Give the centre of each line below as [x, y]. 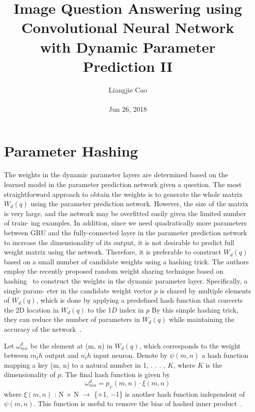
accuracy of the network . [43, 329]
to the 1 [99, 309]
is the [214, 364]
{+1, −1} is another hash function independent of [170, 394]
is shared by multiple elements [205, 290]
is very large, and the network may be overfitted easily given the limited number [125, 213]
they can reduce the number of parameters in [72, 319]
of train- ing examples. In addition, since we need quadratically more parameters [126, 223]
